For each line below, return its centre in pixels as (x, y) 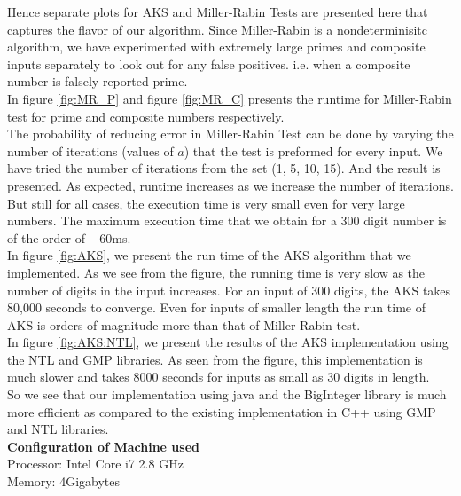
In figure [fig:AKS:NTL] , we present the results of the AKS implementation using (228, 342)
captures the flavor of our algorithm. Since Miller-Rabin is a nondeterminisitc (217, 29)
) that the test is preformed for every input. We (313, 150)
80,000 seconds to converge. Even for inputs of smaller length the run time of (216, 307)
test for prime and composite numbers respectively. (146, 116)
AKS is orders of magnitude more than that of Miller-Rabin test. (184, 324)
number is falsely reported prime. (98, 81)
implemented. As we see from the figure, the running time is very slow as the (216, 272)
